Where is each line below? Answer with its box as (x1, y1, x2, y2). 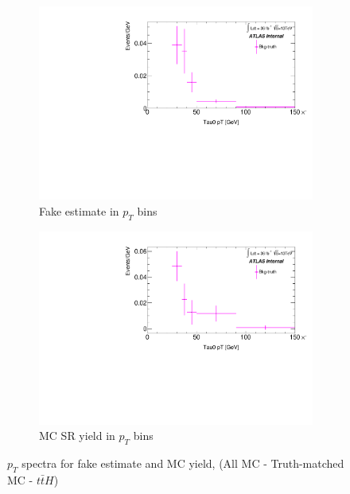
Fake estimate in (39, 202, 119, 219)
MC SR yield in (39, 427, 115, 444)
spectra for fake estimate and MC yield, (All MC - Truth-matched (21, 455, 344, 471)
